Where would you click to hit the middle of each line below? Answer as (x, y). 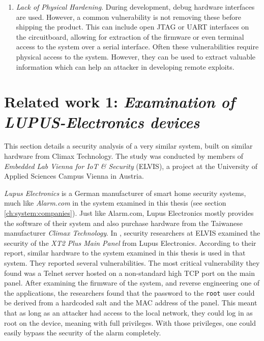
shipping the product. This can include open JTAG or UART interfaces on (133, 27)
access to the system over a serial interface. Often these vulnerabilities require (137, 47)
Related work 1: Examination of (120, 102)
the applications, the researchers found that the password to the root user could (129, 292)
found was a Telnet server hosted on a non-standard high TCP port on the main (130, 273)
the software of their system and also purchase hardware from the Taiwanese (123, 223)
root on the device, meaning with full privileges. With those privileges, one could (130, 322)
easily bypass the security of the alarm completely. (83, 333)
